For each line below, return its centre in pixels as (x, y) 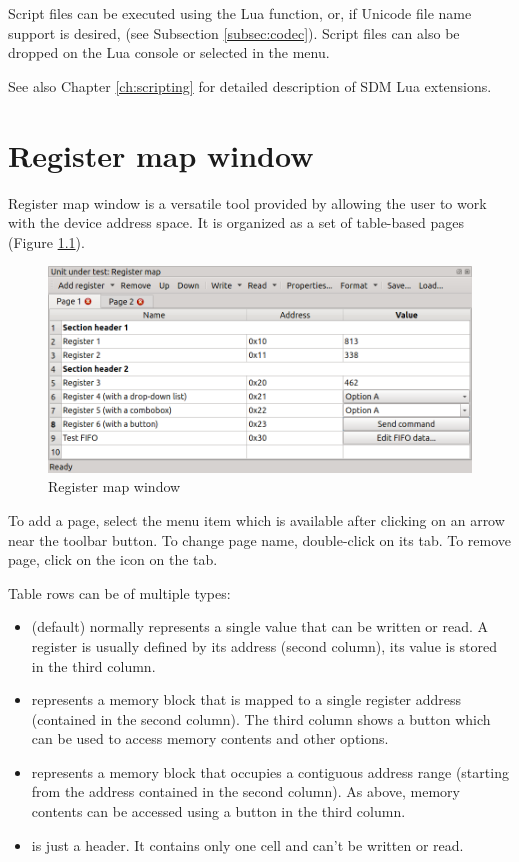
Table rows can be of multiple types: (119, 592)
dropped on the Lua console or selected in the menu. (169, 52)
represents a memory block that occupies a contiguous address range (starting (270, 771)
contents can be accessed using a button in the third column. (218, 811)
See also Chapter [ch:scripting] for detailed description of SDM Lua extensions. (250, 85)
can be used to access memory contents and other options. (210, 738)
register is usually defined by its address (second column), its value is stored (264, 645)
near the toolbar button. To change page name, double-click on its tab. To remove (260, 539)
